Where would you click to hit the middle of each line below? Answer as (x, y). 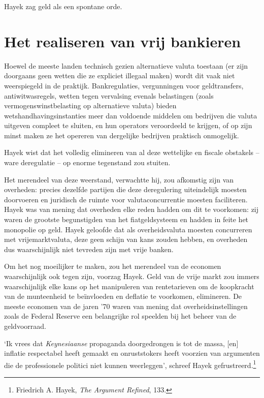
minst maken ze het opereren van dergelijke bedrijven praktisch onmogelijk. (122, 135)
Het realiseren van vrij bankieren (123, 41)
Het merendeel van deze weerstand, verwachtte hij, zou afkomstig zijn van (119, 179)
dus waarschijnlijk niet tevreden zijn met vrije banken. (89, 249)
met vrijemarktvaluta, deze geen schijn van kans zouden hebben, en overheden (126, 239)
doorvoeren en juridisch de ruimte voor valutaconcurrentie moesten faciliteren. (126, 199)
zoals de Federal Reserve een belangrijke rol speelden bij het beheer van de (120, 316)
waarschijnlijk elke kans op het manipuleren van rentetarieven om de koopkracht (129, 286)
